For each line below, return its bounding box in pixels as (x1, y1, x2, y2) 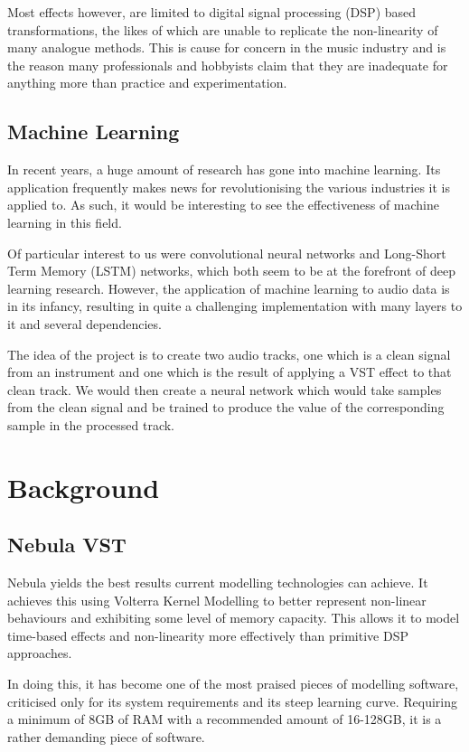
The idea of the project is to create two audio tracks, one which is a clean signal (7, 344, 451, 363)
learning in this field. (7, 212, 122, 231)
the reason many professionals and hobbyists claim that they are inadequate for (7, 55, 448, 74)
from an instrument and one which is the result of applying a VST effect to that (7, 362, 452, 381)
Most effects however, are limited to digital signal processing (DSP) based (7, 3, 417, 21)
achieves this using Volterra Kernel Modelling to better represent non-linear (7, 590, 427, 609)
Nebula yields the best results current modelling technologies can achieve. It (7, 573, 428, 592)
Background (7, 468, 160, 505)
